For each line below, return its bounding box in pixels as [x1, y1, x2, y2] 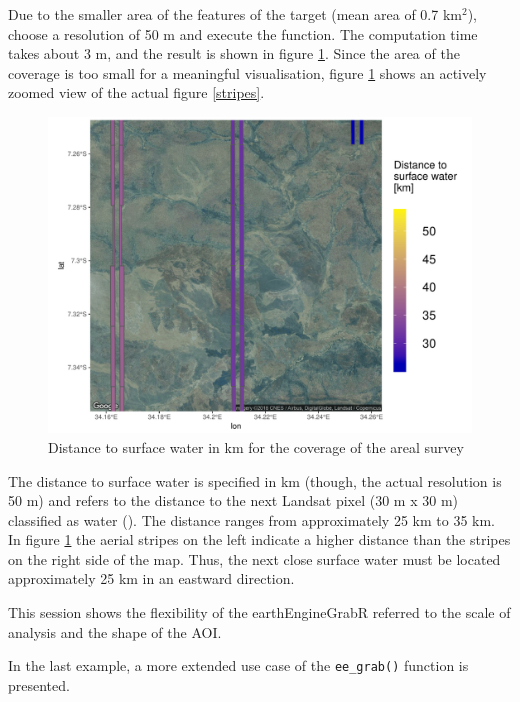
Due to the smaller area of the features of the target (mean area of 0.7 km [8, 4, 462, 24]
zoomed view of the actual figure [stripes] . [8, 82, 265, 103]
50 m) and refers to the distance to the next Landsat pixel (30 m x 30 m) [8, 490, 459, 511]
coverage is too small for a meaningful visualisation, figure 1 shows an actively [8, 62, 487, 83]
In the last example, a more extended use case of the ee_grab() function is [8, 655, 469, 676]
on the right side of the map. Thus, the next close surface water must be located [8, 548, 501, 569]
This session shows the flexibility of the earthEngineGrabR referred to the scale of [8, 602, 511, 623]
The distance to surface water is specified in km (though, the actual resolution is [8, 470, 502, 491]
